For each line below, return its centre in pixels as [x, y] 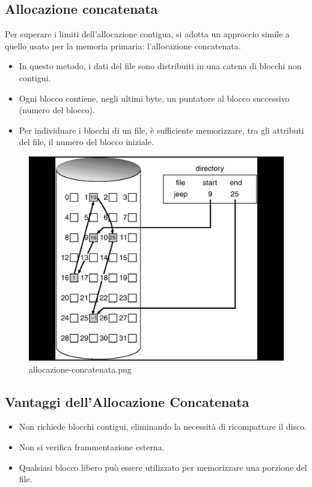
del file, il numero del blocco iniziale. [86, 142]
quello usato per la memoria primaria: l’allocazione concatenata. [123, 45]
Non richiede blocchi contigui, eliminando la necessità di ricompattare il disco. [163, 427]
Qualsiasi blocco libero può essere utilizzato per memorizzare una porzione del [163, 467]
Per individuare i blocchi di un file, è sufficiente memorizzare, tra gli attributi [161, 130]
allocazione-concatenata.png [80, 369]
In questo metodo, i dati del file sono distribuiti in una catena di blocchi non [160, 66]
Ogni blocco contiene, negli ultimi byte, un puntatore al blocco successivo [154, 98]
